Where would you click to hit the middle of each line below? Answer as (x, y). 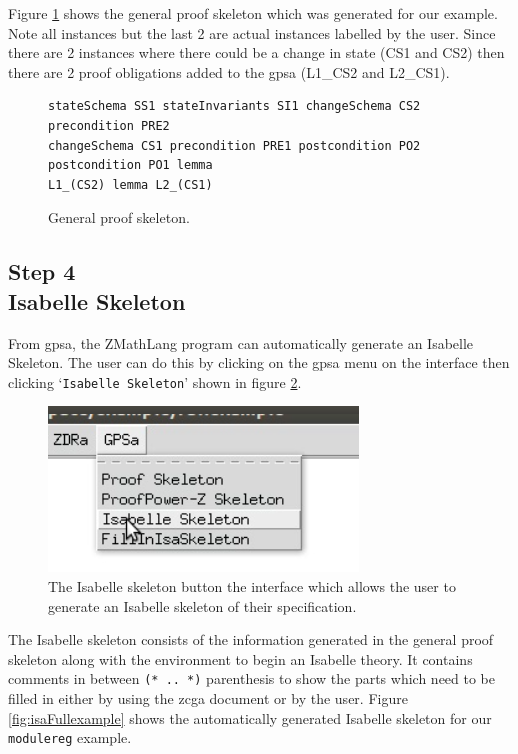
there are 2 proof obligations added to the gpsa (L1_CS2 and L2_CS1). (229, 71)
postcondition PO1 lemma (130, 165)
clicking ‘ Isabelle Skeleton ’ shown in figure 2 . (155, 381)
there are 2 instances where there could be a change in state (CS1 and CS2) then (256, 52)
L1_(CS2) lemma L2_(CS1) (130, 184)
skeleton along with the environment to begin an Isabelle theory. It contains (240, 658)
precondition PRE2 (109, 125)
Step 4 (42, 271)
